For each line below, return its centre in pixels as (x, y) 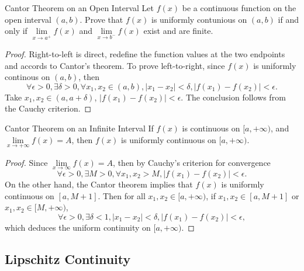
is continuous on (211, 128)
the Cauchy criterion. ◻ (48, 108)
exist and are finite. (178, 31)
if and (289, 19)
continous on (27, 77)
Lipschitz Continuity (68, 258)
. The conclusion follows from (233, 97)
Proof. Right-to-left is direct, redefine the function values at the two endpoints (145, 53)
